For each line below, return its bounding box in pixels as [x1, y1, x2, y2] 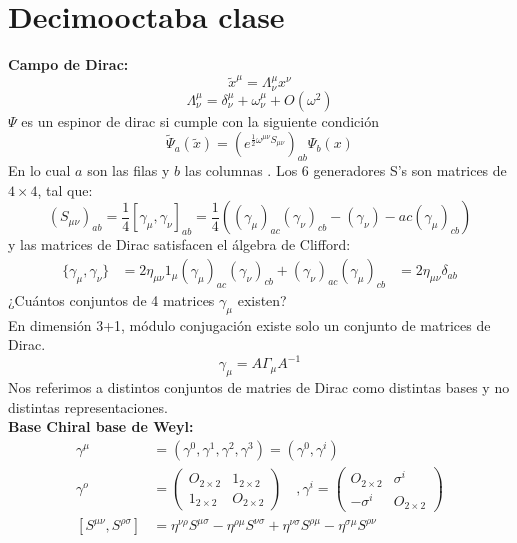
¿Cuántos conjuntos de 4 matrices [8, 289, 215, 310]
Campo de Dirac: [8, 54, 129, 75]
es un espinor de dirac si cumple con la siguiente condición [21, 110, 379, 131]
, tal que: [37, 179, 93, 200]
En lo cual [8, 160, 71, 181]
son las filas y [87, 160, 170, 181]
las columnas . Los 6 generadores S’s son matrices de [184, 160, 507, 181]
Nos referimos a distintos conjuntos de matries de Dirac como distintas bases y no [8, 377, 510, 398]
